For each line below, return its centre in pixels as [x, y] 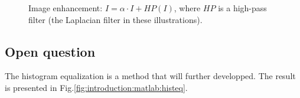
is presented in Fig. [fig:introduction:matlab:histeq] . [96, 87]
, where [187, 8]
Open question [50, 51]
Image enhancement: [66, 8]
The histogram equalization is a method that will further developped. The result [150, 76]
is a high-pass [242, 8]
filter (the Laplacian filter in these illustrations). [115, 19]
